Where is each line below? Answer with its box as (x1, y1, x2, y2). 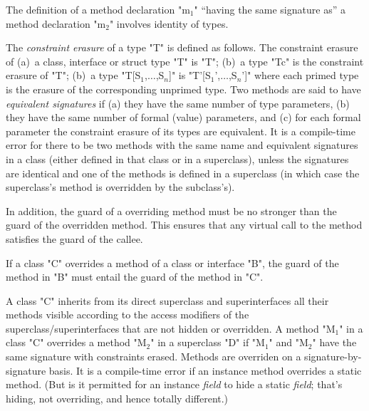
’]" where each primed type (241, 68, 359, 83)
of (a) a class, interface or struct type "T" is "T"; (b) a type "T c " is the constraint (6, 53, 364, 68)
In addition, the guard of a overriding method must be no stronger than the (6, 203, 337, 218)
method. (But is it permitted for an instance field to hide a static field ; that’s (6, 377, 343, 392)
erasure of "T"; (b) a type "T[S (6, 68, 141, 83)
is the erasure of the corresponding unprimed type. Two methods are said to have (6, 81, 361, 96)
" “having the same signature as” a (194, 2, 345, 16)
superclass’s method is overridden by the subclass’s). (6, 180, 235, 194)
